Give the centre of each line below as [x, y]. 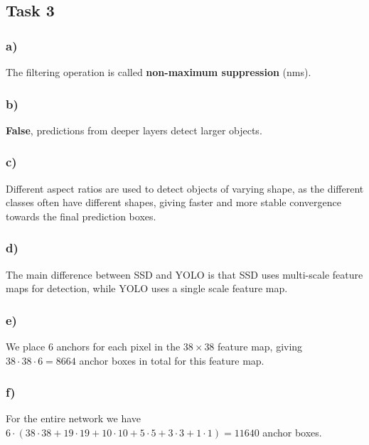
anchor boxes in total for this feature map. [172, 360]
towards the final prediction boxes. [81, 216]
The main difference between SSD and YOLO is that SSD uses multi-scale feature [184, 274]
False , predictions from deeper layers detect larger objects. [134, 130]
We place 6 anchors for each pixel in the [93, 347]
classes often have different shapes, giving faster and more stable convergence [173, 202]
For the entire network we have [74, 418]
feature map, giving [260, 347]
